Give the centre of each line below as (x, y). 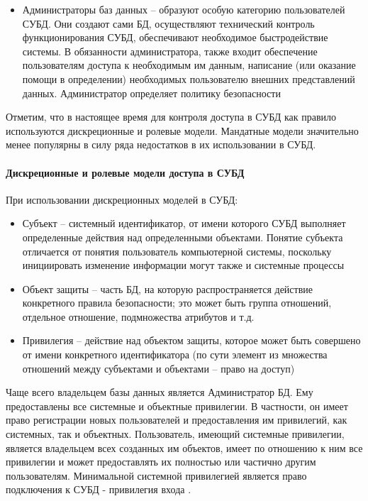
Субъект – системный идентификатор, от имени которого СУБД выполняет (184, 223)
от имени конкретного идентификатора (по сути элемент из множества (175, 354)
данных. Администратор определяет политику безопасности (151, 93)
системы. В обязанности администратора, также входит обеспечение (170, 51)
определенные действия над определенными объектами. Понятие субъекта (183, 237)
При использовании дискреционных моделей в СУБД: (122, 199)
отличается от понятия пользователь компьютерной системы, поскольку (177, 251)
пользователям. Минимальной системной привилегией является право (156, 475)
